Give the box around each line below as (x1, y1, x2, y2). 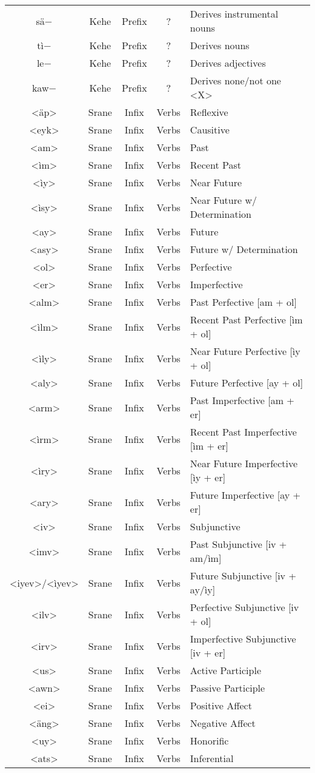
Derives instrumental (190, 7, 279, 21)
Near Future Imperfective (190, 456, 298, 470)
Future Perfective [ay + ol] (190, 376, 303, 390)
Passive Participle (190, 681, 265, 695)
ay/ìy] (190, 582, 216, 596)
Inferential (190, 751, 234, 765)
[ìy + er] (190, 470, 226, 484)
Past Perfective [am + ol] (190, 295, 297, 309)
